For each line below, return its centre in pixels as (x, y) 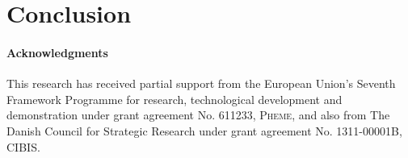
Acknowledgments (57, 52)
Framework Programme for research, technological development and (175, 99)
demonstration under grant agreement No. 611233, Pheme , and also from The (198, 115)
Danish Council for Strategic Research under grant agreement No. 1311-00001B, (204, 130)
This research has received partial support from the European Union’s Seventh (201, 83)
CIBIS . (23, 146)
